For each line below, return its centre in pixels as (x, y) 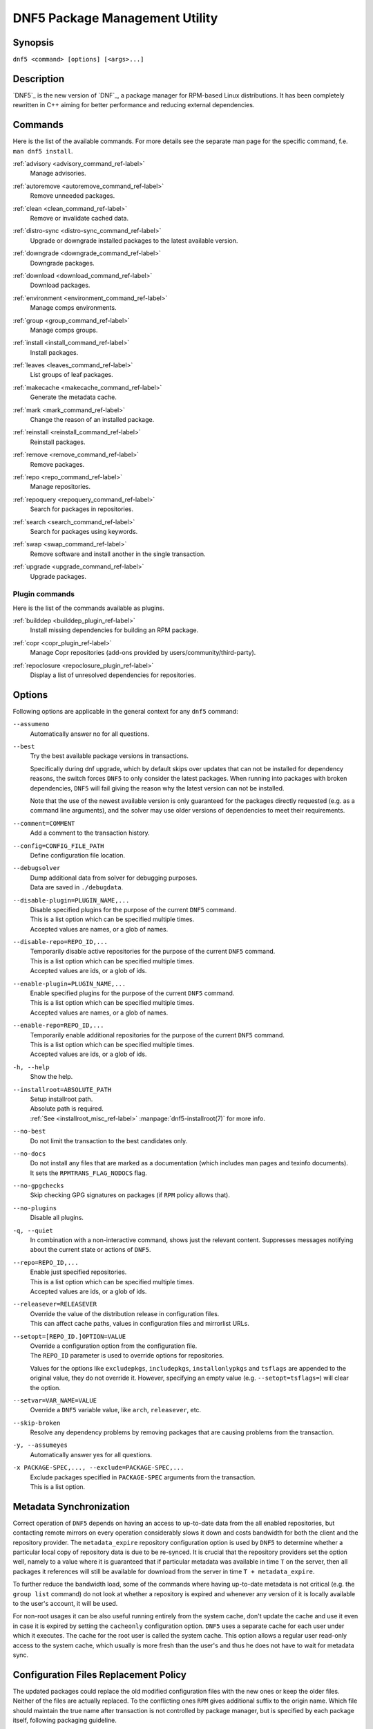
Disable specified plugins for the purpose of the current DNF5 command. (133, 909)
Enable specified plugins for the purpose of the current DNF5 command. (132, 993)
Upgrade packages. (58, 576)
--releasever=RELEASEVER (55, 1304)
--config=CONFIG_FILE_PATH (58, 846)
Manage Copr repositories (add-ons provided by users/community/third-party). (143, 653)
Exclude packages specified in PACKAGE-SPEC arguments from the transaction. (143, 1477)
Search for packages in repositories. (82, 509)
